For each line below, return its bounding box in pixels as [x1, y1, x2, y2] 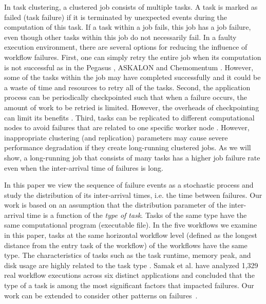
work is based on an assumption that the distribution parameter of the [4, 199, 227, 210]
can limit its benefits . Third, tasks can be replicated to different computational [4, 112, 255, 123]
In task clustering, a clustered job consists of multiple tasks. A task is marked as [4, 2, 258, 12]
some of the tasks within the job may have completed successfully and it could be [4, 72, 261, 83]
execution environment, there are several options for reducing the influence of [4, 42, 248, 52]
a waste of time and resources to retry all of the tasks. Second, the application [4, 82, 251, 92]
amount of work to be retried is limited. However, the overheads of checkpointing [4, 102, 259, 112]
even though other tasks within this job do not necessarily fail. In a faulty [4, 31, 237, 42]
